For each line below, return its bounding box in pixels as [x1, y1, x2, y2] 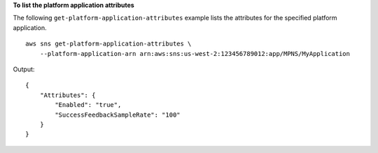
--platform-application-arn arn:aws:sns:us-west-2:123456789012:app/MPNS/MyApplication [39, 50, 350, 57]
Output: [13, 65, 35, 73]
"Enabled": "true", [55, 101, 122, 109]
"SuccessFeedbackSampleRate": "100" [55, 110, 181, 119]
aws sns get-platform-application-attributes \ [25, 40, 192, 48]
